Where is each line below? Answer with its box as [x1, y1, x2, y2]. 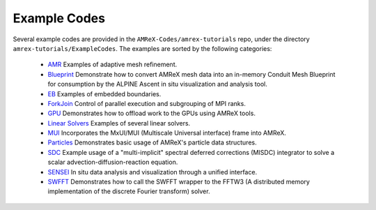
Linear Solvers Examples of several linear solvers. [47, 119, 191, 127]
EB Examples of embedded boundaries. [47, 89, 162, 98]
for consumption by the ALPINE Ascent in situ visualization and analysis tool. [47, 80, 267, 89]
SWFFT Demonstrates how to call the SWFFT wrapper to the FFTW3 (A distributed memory [47, 178, 310, 186]
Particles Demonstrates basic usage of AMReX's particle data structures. [47, 138, 257, 147]
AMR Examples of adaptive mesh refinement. [47, 60, 178, 69]
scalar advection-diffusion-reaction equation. [47, 158, 178, 167]
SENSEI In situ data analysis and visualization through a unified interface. [47, 167, 258, 176]
